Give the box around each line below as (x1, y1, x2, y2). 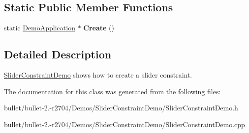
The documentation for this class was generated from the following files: (4, 86, 221, 96)
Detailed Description (4, 47, 112, 62)
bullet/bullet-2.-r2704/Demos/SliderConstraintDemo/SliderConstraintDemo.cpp (4, 119, 245, 129)
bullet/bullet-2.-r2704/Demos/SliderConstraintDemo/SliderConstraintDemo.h (4, 103, 238, 113)
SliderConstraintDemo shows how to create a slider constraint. (4, 70, 192, 80)
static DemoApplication (4, 23, 75, 33)
